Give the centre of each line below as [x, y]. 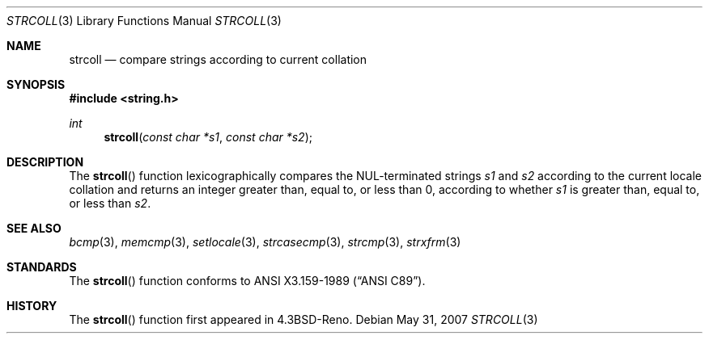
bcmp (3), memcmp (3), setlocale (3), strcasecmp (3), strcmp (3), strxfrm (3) [265, 242]
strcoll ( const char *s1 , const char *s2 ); [208, 137]
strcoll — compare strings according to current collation [218, 59]
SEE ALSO [34, 228]
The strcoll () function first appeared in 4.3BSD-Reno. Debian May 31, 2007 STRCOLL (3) [304, 319]
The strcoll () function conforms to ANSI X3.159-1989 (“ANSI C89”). [247, 281]
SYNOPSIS [36, 84]
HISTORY [32, 306]
